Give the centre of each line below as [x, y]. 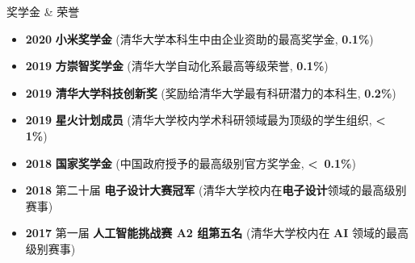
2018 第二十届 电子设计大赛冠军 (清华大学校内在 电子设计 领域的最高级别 [216, 190]
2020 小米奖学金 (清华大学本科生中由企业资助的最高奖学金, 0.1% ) [199, 38]
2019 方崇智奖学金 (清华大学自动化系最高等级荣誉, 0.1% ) [177, 66]
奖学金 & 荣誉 [43, 11]
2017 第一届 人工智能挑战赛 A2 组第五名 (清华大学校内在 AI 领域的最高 [217, 233]
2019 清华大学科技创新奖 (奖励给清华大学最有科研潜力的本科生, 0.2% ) [211, 92]
